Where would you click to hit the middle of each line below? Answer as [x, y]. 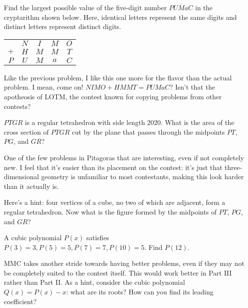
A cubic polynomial [33, 238]
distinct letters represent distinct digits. [63, 26]
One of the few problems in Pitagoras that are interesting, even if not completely [124, 157]
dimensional [22, 177]
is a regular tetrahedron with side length [85, 122]
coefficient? [20, 301]
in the [204, 7]
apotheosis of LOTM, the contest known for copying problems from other [113, 96]
